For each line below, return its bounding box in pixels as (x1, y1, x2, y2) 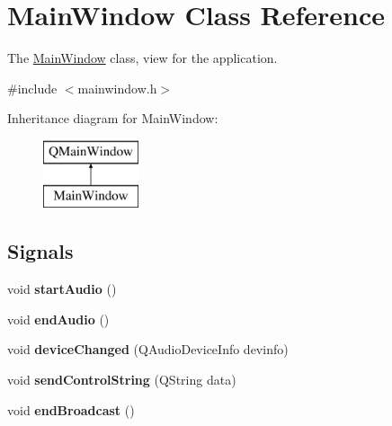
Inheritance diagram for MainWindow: (7, 109, 218, 128)
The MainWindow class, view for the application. (7, 49, 278, 67)
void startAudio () (7, 280, 117, 298)
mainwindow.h (77, 78, 157, 97)
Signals (7, 237, 74, 265)
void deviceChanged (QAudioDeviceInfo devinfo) (7, 340, 289, 359)
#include (7, 78, 58, 97)
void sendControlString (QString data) (7, 370, 236, 389)
